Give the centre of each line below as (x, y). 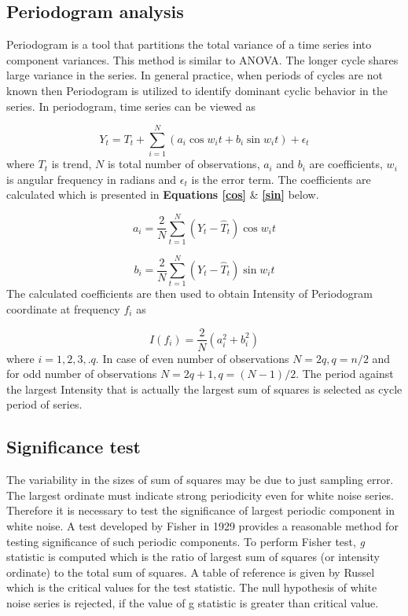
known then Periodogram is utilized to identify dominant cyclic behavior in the (197, 90)
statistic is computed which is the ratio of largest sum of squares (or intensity (193, 557)
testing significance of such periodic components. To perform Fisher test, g (186, 541)
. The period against (345, 374)
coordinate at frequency (63, 308)
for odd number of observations (82, 374)
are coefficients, (346, 164)
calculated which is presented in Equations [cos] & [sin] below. (163, 194)
